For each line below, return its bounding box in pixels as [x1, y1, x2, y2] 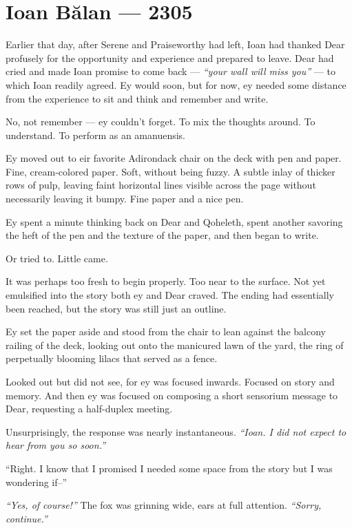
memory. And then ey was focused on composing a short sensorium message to [6, 388, 338, 402]
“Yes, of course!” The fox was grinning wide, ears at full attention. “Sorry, [6, 498, 322, 512]
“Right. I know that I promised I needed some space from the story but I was [6, 461, 333, 475]
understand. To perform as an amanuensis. [6, 127, 186, 142]
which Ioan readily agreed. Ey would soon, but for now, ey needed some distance [6, 77, 346, 92]
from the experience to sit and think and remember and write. [6, 91, 269, 105]
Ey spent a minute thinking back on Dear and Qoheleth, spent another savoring [6, 214, 343, 229]
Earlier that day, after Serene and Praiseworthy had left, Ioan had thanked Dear [6, 37, 345, 52]
